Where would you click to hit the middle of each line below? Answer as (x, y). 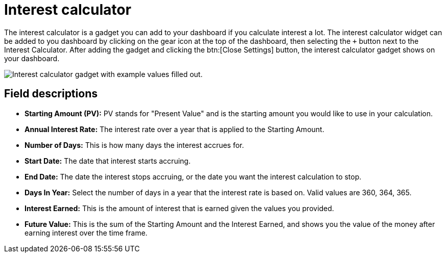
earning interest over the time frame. (86, 233)
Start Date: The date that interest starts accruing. (108, 161)
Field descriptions (51, 94)
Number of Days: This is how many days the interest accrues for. (134, 145)
